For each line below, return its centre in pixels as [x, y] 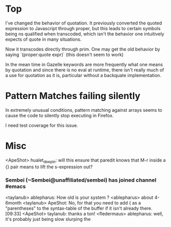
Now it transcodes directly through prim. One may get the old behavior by [83, 49]
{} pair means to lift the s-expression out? [49, 167]
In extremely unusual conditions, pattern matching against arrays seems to [84, 110]
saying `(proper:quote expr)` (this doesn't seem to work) [65, 55]
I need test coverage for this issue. [42, 125]
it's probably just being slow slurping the [48, 219]
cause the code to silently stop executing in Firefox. [59, 115]
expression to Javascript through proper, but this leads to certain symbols [83, 28]
